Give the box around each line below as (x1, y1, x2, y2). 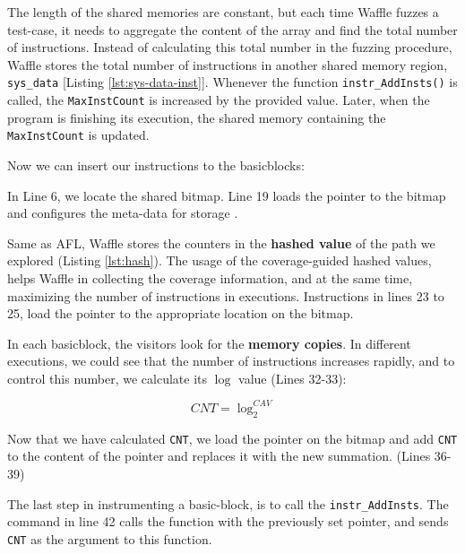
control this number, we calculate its (7, 368, 208, 387)
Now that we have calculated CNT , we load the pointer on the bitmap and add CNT (7, 428, 458, 447)
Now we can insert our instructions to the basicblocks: (7, 155, 305, 174)
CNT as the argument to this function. (7, 529, 212, 548)
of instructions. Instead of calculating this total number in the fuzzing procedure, (7, 38, 452, 56)
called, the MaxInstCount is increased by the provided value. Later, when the (7, 91, 430, 109)
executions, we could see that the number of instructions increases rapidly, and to (7, 351, 455, 370)
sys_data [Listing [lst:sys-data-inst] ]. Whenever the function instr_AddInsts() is (7, 73, 458, 91)
